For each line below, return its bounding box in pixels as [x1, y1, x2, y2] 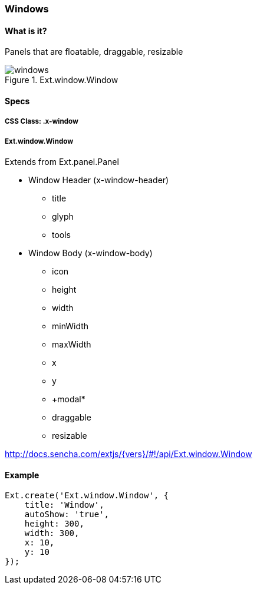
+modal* [52, 394, 85, 404]
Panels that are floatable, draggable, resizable [5, 47, 183, 57]
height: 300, [24, 519, 84, 529]
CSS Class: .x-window [5, 117, 78, 126]
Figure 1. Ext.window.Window [5, 75, 118, 85]
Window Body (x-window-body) [28, 248, 153, 258]
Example [5, 469, 39, 480]
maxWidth [52, 339, 91, 349]
